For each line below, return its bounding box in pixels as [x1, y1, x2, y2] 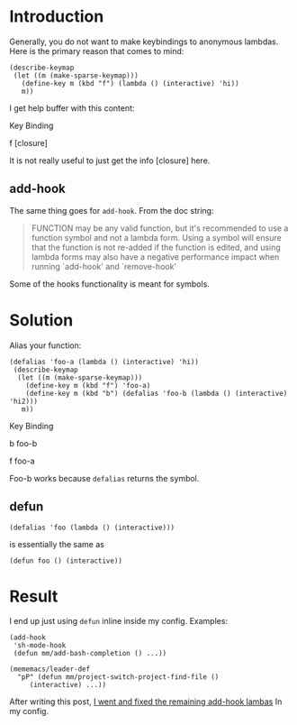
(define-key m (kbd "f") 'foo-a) [25, 381, 151, 390]
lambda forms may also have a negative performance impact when [31, 251, 280, 262]
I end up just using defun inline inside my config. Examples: [9, 616, 228, 627]
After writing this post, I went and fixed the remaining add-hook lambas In [9, 696, 283, 707]
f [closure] [9, 137, 48, 148]
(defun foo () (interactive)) [9, 556, 123, 565]
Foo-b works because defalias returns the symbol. [9, 473, 200, 483]
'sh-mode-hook [13, 641, 67, 650]
